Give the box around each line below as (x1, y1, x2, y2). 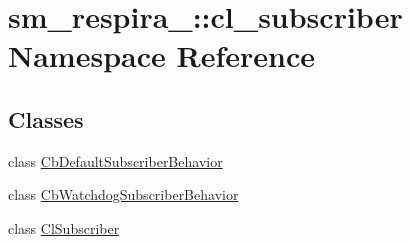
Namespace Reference (8, 35, 315, 76)
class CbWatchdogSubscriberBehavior (8, 184, 239, 205)
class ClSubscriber (8, 217, 120, 238)
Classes (8, 103, 84, 134)
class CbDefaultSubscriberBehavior (8, 150, 223, 171)
